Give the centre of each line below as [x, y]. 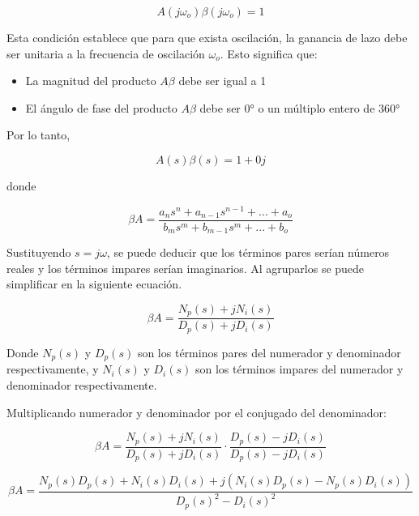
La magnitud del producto [91, 81]
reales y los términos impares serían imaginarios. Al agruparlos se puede [186, 268]
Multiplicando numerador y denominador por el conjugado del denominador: [197, 412]
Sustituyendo [39, 252]
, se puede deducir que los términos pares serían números [248, 252]
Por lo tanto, [38, 135]
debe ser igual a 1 [222, 81]
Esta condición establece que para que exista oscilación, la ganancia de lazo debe [207, 37]
